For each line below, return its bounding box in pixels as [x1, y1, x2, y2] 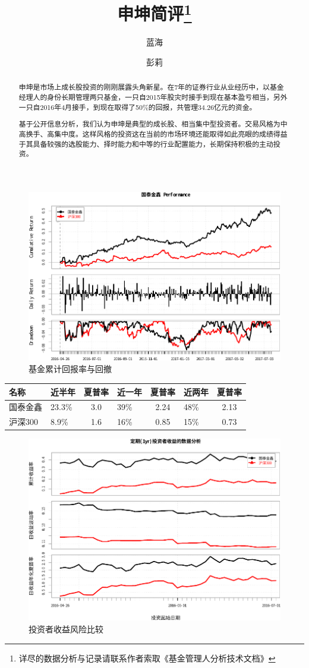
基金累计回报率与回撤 [29, 363, 112, 375]
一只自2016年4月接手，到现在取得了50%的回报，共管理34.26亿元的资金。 [18, 102, 257, 112]
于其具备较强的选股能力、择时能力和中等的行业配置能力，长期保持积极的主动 [18, 138, 273, 149]
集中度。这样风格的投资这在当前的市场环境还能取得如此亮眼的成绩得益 [54, 128, 288, 138]
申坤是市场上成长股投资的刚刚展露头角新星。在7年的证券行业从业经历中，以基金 [18, 82, 284, 92]
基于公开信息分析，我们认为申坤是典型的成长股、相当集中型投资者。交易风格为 [18, 119, 280, 129]
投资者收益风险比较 [29, 623, 103, 635]
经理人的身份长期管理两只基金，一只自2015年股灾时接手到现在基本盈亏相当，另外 [18, 92, 288, 102]
